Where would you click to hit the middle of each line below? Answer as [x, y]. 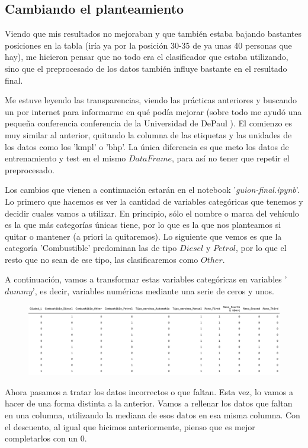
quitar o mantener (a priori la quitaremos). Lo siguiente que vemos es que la [143, 236]
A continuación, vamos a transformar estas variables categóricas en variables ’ [146, 279]
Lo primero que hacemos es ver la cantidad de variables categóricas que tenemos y [154, 201]
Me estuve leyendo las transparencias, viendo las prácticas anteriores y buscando [151, 100]
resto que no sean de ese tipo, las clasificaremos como [102, 259]
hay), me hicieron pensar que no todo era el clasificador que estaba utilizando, [147, 57]
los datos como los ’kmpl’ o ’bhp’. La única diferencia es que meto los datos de [147, 146]
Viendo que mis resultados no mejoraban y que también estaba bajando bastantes [153, 34]
